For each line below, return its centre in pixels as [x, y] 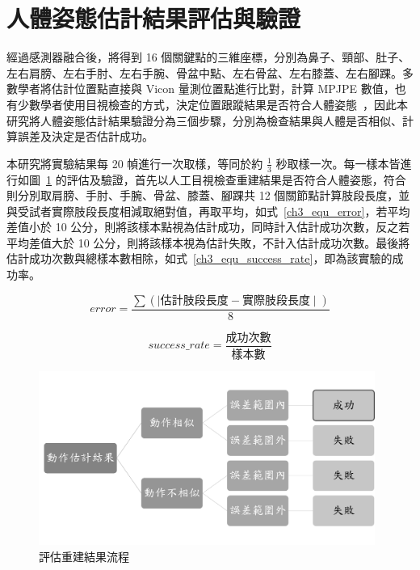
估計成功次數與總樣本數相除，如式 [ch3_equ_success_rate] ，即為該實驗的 [199, 258]
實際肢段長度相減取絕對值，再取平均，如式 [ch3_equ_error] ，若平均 [231, 211]
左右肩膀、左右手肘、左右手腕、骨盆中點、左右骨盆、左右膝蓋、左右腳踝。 [204, 72]
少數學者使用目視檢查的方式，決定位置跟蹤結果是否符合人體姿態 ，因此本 [212, 104]
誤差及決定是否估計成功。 [85, 136]
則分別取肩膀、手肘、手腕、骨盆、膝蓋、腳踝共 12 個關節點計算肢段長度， [203, 195]
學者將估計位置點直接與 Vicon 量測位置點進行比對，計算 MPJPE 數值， [206, 89]
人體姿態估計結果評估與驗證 [154, 18]
